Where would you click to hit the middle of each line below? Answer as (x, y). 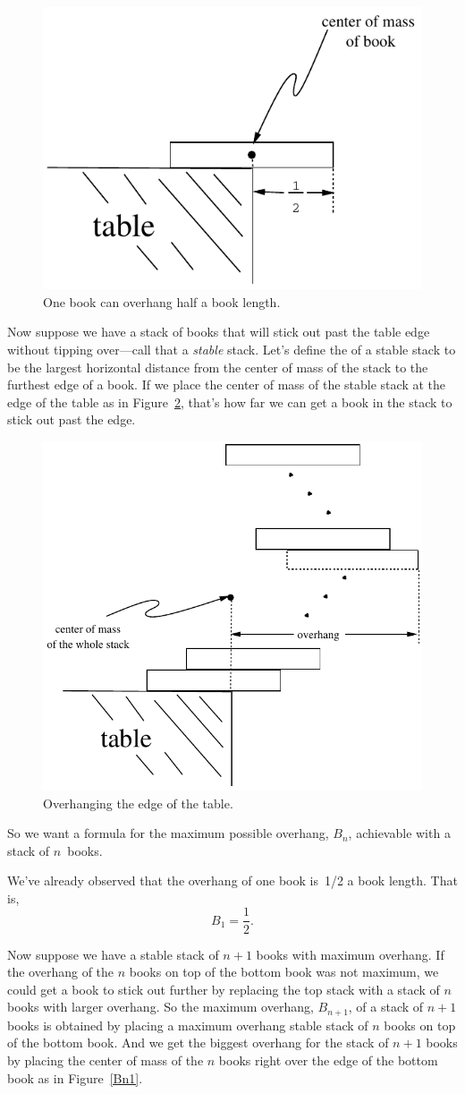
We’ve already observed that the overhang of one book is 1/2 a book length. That (232, 880)
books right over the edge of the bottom (328, 1060)
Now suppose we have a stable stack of (113, 954)
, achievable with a (399, 833)
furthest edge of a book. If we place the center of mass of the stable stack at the (226, 385)
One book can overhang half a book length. (162, 301)
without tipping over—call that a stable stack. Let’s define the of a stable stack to (232, 350)
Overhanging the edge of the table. (138, 803)
